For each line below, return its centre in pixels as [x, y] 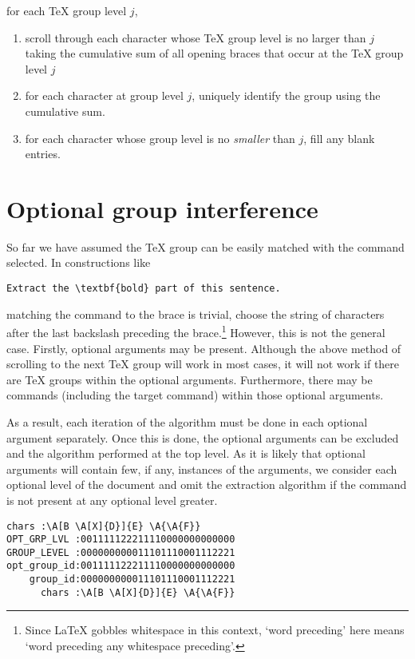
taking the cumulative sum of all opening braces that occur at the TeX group [214, 53]
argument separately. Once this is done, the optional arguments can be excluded [203, 437]
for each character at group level [104, 95]
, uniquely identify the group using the [286, 95]
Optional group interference [162, 208]
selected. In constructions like [79, 262]
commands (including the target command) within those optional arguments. [195, 395]
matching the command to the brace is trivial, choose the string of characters [196, 314]
